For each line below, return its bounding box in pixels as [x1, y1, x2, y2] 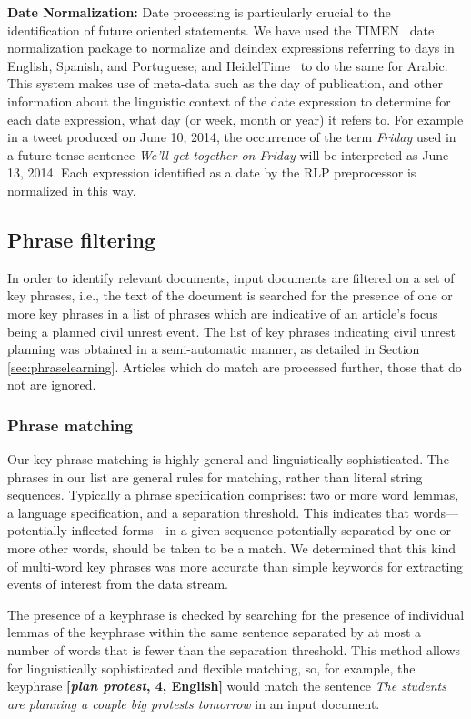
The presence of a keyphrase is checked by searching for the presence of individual [7, 604, 465, 623]
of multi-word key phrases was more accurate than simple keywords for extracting [7, 556, 464, 575]
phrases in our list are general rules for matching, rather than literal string [7, 467, 423, 486]
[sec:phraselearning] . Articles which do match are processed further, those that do [7, 357, 462, 376]
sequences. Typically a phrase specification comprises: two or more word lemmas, [7, 485, 459, 504]
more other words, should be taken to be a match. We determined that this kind [7, 539, 456, 558]
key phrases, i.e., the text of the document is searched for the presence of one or [7, 286, 453, 305]
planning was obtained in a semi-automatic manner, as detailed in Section [7, 339, 420, 359]
